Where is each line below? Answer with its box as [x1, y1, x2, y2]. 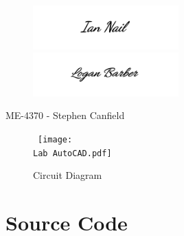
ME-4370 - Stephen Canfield [5, 108, 125, 122]
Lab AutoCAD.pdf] [33, 148, 112, 158]
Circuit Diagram [33, 168, 102, 182]
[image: [38, 134, 73, 144]
